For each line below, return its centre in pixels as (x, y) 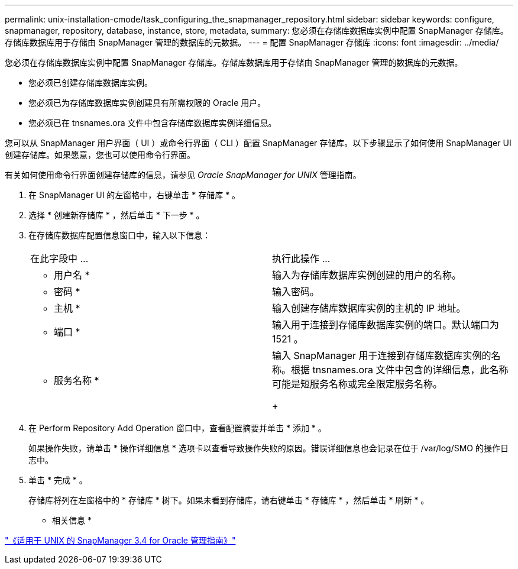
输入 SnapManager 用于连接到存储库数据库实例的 (382, 355)
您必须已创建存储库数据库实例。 (90, 83)
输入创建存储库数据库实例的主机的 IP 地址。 (369, 308)
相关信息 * (72, 520)
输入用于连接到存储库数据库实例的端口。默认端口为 (386, 325)
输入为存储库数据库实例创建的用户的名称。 (367, 275)
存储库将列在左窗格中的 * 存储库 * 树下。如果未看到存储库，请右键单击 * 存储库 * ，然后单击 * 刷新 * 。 (229, 500)
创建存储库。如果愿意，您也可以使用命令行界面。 (100, 155)
